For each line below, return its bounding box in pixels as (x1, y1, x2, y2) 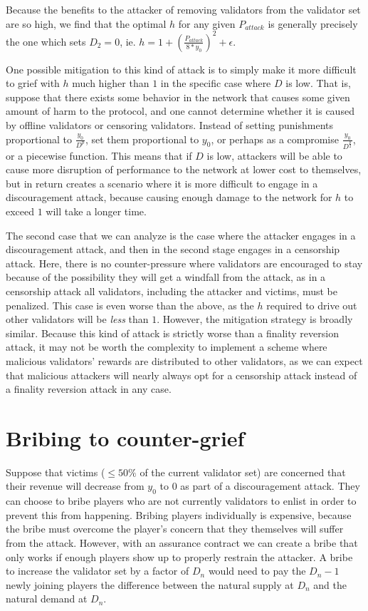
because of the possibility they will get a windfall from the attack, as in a (6, 269, 326, 284)
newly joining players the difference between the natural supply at (6, 577, 294, 592)
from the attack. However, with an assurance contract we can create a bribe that (6, 535, 358, 550)
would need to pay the (208, 563, 306, 578)
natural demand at (6, 591, 88, 606)
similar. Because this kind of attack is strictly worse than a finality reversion (6, 325, 339, 340)
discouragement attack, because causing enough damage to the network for (6, 190, 332, 205)
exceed (6, 204, 35, 219)
